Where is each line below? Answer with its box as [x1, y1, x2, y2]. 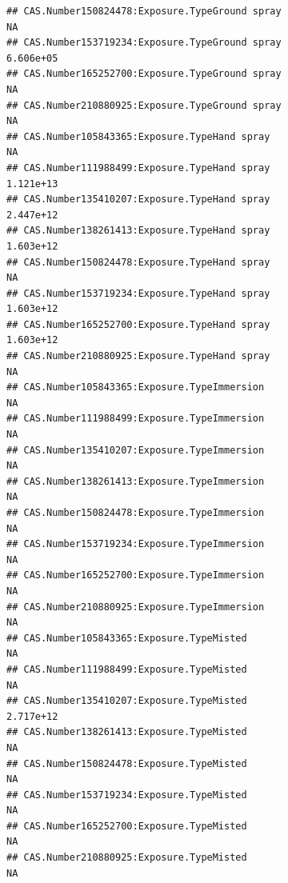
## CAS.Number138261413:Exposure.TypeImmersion [6, 475, 265, 487]
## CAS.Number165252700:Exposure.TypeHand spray [6, 318, 270, 330]
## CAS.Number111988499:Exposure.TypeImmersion [6, 413, 265, 425]
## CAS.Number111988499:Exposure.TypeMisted [6, 663, 247, 675]
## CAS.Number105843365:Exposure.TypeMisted [6, 632, 247, 644]
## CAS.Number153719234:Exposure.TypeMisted [6, 789, 247, 801]
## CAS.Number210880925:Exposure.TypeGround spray [6, 99, 282, 111]
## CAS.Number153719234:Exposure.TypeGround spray [6, 37, 282, 49]
